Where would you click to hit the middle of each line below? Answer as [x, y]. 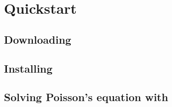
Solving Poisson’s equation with [86, 97]
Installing [28, 68]
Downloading [38, 39]
